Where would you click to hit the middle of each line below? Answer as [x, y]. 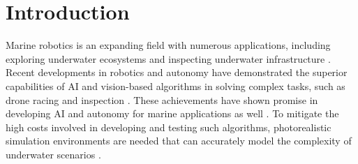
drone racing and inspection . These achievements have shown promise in [162, 99]
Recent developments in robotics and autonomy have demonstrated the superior [177, 72]
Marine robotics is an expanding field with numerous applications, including [168, 45]
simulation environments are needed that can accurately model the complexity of [179, 141]
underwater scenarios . [53, 154]
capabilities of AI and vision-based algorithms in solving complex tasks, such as [176, 85]
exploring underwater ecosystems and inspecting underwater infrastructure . [168, 58]
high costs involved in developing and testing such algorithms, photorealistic [169, 127]
